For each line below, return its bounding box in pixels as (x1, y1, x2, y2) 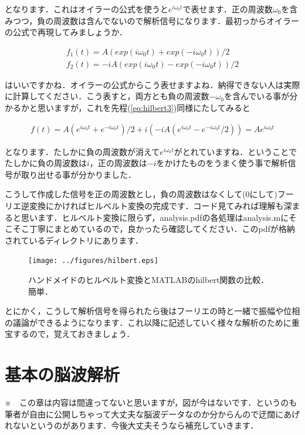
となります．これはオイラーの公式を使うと (5, 3, 169, 15)
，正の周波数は (89, 157, 147, 169)
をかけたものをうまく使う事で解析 (156, 157, 288, 169)
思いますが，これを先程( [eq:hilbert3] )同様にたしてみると (37, 102, 250, 114)
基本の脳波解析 (5, 362, 120, 386)
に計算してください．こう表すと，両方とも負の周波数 (5, 90, 209, 102)
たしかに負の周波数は (5, 157, 87, 169)
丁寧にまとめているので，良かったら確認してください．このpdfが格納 (29, 222, 295, 235)
